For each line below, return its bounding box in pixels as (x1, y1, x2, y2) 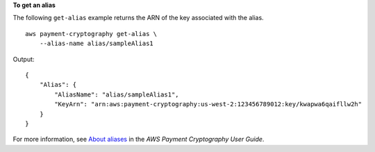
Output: (12, 55, 35, 63)
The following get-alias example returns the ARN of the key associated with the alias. (12, 14, 264, 22)
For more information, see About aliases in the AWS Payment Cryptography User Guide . (12, 135, 265, 144)
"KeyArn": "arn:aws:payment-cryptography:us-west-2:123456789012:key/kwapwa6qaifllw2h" (54, 101, 362, 108)
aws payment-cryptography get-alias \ (25, 30, 158, 37)
